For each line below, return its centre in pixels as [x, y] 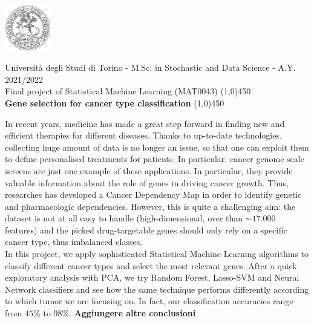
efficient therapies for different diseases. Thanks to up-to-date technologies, [143, 135]
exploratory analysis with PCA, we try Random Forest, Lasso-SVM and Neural [152, 277]
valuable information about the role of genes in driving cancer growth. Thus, [147, 182]
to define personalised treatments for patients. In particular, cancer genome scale [155, 159]
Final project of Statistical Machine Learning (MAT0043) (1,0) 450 [128, 91]
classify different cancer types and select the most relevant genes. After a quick [151, 265]
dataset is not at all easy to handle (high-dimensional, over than [124, 218]
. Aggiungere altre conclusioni [132, 313]
